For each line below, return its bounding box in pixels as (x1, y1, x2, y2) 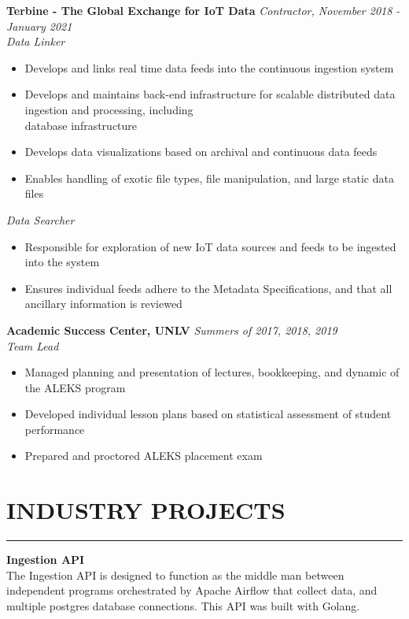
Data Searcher (6, 211, 75, 228)
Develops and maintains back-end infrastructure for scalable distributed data (24, 86, 396, 102)
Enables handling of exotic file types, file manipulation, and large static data (24, 169, 394, 186)
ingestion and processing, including (24, 101, 193, 117)
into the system (24, 254, 100, 270)
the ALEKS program (24, 379, 126, 395)
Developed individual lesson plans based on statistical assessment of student (24, 406, 392, 422)
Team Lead (6, 337, 59, 354)
